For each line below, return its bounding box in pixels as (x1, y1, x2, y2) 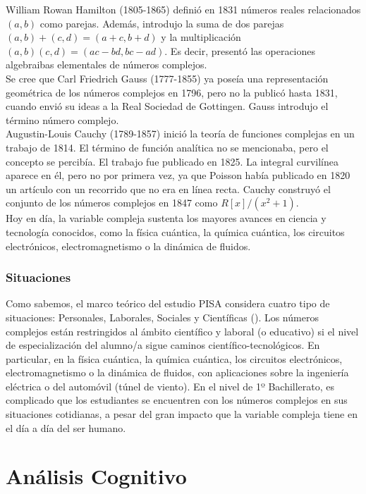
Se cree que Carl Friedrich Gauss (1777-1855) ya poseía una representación (6, 70, 329, 85)
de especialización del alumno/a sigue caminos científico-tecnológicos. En (6, 338, 320, 352)
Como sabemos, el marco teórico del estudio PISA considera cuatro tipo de (6, 296, 330, 311)
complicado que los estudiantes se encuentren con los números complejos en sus (6, 393, 348, 407)
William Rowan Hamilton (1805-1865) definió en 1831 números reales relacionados (6, 2, 361, 16)
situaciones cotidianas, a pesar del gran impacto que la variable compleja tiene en (6, 407, 358, 421)
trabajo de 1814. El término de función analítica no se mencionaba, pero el (6, 140, 329, 154)
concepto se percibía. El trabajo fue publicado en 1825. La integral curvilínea (6, 154, 338, 168)
